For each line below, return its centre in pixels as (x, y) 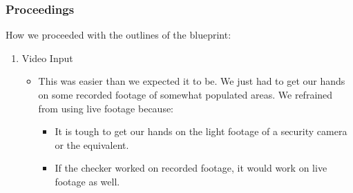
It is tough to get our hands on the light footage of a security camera (201, 131)
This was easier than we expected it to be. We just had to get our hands (192, 81)
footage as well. (87, 181)
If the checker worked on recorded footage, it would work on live (191, 168)
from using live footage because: (106, 108)
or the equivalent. (92, 144)
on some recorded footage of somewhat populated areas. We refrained (185, 94)
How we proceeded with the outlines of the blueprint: (118, 35)
